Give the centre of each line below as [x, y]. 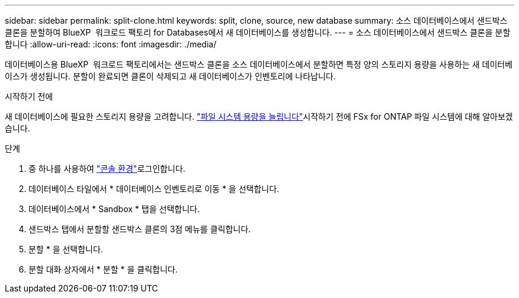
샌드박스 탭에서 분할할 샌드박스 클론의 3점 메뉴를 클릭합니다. [140, 229]
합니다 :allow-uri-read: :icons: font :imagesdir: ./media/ [111, 44]
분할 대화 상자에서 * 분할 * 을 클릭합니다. [103, 269]
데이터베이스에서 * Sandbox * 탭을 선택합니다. [114, 209]
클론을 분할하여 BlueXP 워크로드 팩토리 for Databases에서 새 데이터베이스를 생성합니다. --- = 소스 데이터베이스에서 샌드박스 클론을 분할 [258, 32]
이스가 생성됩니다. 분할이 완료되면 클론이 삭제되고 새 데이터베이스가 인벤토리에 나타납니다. [170, 76]
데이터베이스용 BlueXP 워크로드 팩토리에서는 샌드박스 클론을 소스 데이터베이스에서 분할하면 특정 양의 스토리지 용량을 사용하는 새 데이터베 [259, 64]
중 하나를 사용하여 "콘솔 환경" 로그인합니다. [107, 169]
